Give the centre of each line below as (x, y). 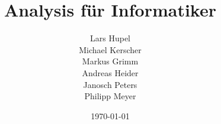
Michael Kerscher (110, 49)
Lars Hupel (110, 38)
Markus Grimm (110, 61)
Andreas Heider (110, 72)
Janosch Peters (110, 84)
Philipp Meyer (110, 96)
